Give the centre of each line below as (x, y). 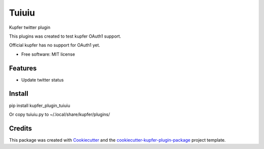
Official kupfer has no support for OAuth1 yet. (55, 45)
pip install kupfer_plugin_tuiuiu (40, 106)
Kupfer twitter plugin (30, 27)
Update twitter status (43, 80)
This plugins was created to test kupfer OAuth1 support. (65, 36)
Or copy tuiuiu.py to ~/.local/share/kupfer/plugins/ (59, 114)
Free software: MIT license (48, 54)
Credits (21, 128)
